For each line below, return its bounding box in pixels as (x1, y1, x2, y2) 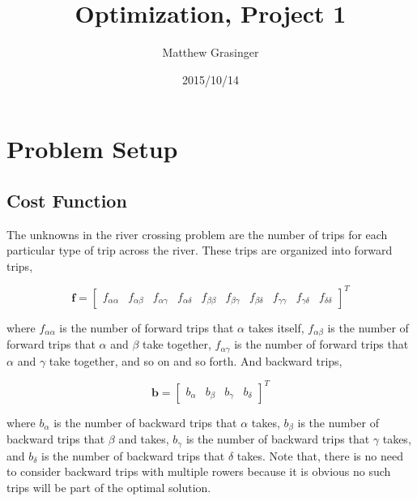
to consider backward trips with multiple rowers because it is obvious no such (6, 463, 391, 480)
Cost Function (6, 187, 127, 212)
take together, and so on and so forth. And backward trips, (49, 352, 343, 369)
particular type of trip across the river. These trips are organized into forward (6, 242, 393, 259)
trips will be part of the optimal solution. (6, 479, 211, 496)
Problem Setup (6, 132, 178, 165)
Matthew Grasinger (162, 44, 259, 61)
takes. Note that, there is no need (236, 447, 403, 464)
